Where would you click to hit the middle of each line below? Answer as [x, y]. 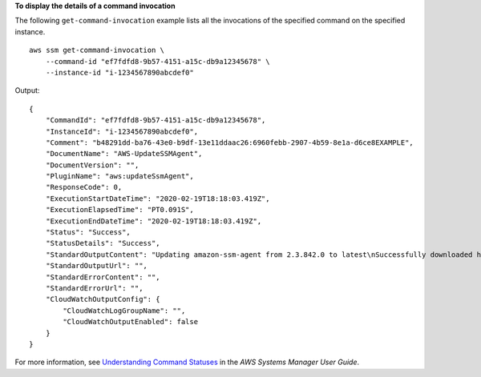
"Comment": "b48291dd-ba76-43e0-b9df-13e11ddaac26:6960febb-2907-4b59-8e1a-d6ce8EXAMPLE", [230, 142]
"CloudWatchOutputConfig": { [103, 299]
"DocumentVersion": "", [92, 165]
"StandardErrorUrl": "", [94, 288]
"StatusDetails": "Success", [103, 243]
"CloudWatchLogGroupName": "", [124, 311]
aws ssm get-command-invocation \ [97, 50]
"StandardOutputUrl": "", [97, 266]
